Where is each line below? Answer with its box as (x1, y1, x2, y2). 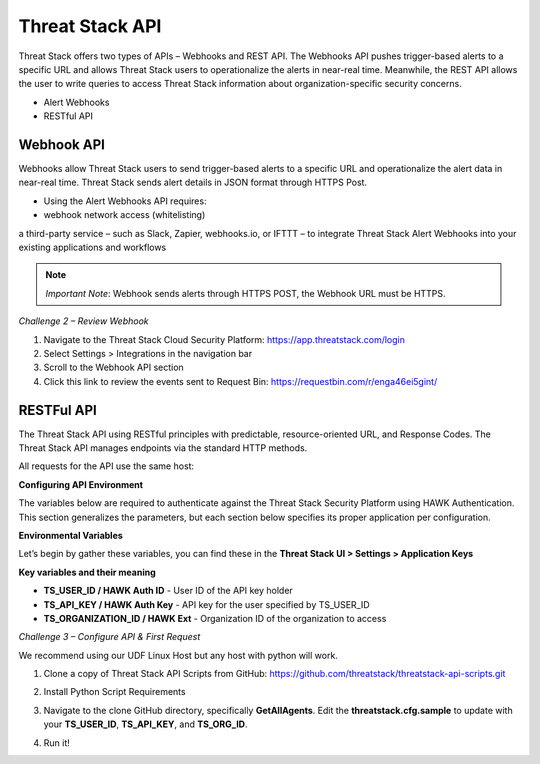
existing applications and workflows (18, 241, 167, 253)
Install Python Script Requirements (43, 686, 186, 698)
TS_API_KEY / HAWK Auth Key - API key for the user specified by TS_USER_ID (43, 598, 370, 610)
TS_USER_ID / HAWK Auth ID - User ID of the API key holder (43, 585, 294, 597)
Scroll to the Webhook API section (43, 361, 184, 374)
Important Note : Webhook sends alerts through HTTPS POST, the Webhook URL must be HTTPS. (45, 287, 446, 299)
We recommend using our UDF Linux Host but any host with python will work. (18, 649, 339, 661)
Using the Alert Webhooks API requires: (43, 195, 207, 207)
